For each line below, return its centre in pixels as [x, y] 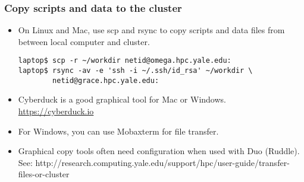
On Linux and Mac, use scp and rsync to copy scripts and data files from [151, 30]
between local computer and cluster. [84, 41]
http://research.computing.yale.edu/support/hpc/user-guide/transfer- [162, 162]
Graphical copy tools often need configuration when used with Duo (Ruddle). [159, 151]
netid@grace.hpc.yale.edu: [106, 80]
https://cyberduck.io [56, 111]
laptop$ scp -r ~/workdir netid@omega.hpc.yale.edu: [125, 61]
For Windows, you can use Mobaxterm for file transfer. [118, 131]
